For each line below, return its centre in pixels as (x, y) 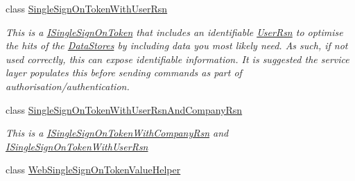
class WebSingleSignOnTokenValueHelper (93, 170)
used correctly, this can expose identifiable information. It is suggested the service (177, 59)
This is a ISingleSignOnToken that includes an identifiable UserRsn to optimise (174, 32)
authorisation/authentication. (68, 86)
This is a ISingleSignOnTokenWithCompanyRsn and (117, 133)
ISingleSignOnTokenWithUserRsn (77, 146)
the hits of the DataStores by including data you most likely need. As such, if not (177, 45)
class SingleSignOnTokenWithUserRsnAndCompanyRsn (124, 109)
